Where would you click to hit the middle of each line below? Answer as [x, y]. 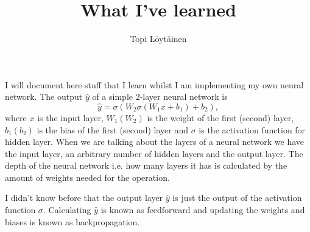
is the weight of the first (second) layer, [220, 117]
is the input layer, [70, 117]
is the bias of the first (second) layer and [113, 129]
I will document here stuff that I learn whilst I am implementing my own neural [154, 84]
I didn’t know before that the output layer [84, 198]
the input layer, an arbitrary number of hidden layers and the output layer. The [154, 153]
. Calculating [67, 210]
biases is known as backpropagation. [72, 221]
